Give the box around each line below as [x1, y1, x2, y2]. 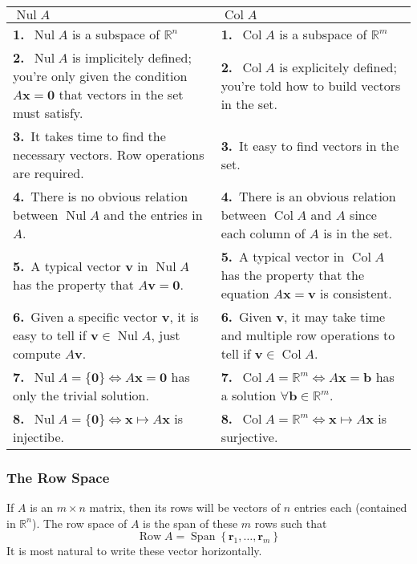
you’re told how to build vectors [221, 75, 401, 95]
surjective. [221, 428, 278, 446]
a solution [221, 386, 277, 404]
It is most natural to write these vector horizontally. [6, 542, 262, 559]
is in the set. [323, 224, 393, 242]
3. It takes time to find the [13, 127, 166, 145]
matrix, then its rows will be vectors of [89, 499, 281, 516]
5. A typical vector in [221, 247, 345, 266]
